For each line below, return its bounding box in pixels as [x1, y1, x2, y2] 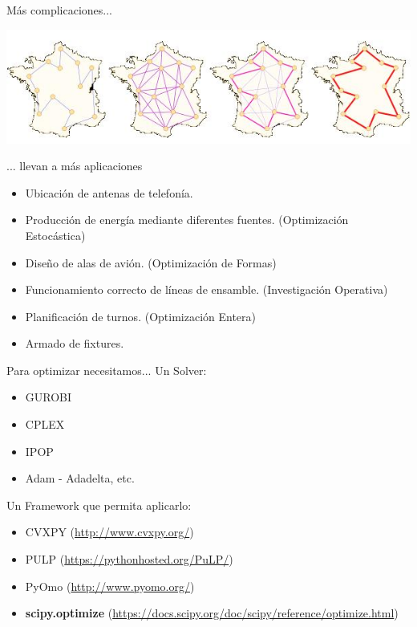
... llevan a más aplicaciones [6, 157, 143, 174]
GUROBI [25, 389, 72, 405]
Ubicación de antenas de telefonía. [25, 184, 193, 201]
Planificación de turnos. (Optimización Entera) [25, 307, 256, 324]
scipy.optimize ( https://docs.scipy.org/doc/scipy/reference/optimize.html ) [25, 605, 399, 621]
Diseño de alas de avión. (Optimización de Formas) [25, 254, 277, 271]
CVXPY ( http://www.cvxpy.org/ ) [25, 523, 194, 540]
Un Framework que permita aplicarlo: [6, 496, 192, 513]
